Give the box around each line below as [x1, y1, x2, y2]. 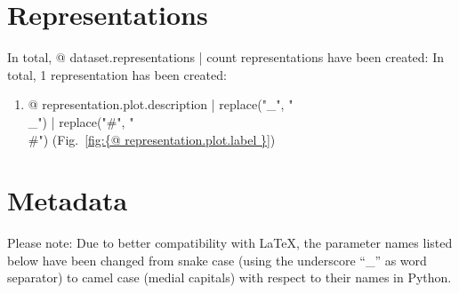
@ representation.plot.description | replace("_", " [28, 95, 294, 114]
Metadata [7, 182, 128, 218]
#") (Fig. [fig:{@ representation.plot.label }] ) [28, 130, 276, 148]
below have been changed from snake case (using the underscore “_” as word [7, 250, 427, 269]
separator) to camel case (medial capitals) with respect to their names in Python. [7, 268, 452, 287]
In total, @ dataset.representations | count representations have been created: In [7, 48, 444, 67]
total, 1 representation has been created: [7, 65, 227, 83]
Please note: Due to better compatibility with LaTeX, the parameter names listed [7, 234, 453, 252]
